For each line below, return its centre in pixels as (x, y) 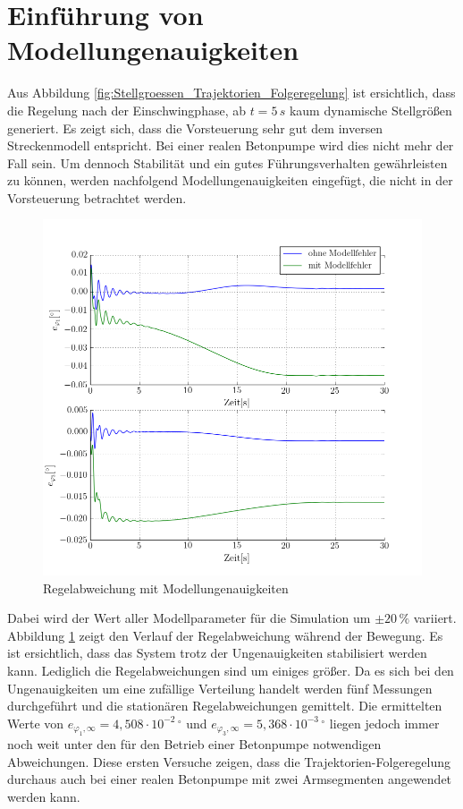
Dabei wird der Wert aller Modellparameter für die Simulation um (189, 618)
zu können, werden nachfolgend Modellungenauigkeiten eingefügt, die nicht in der (230, 180)
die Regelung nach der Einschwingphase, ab (126, 110)
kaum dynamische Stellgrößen (370, 110)
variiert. (435, 618)
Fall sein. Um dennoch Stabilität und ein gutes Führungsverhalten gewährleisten (227, 162)
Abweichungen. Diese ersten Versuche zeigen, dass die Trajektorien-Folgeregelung (229, 761)
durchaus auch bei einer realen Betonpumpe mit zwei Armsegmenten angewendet (230, 779)
